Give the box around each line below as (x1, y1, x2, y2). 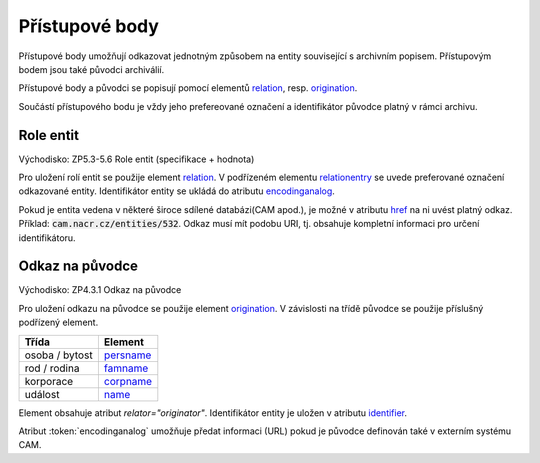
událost (24, 387, 60, 401)
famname (103, 361, 149, 375)
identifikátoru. (18, 231, 76, 244)
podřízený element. (18, 316, 99, 329)
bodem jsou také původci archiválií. (18, 63, 165, 75)
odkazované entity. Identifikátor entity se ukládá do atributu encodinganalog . (18, 185, 335, 197)
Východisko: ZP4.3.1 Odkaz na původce (18, 284, 182, 296)
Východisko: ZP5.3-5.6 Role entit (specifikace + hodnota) (18, 153, 255, 165)
